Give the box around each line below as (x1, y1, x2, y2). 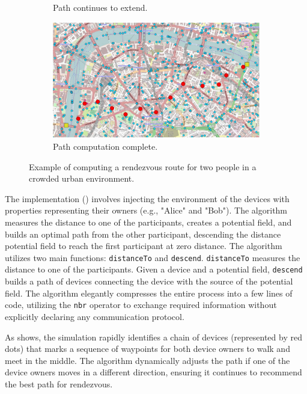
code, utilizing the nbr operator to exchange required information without (5, 298, 277, 311)
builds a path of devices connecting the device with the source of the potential (5, 275, 293, 288)
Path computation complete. (53, 140, 158, 153)
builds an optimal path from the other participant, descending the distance (5, 227, 281, 240)
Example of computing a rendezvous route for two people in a (29, 160, 257, 173)
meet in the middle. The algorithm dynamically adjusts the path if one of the (5, 354, 290, 366)
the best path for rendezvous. (5, 377, 113, 390)
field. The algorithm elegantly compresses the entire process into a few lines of (5, 286, 293, 299)
